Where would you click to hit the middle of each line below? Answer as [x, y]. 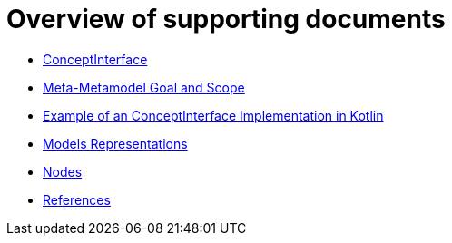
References [77, 199]
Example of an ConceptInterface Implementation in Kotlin [213, 115]
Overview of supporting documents [226, 19]
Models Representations [115, 143]
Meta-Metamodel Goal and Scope [144, 87]
